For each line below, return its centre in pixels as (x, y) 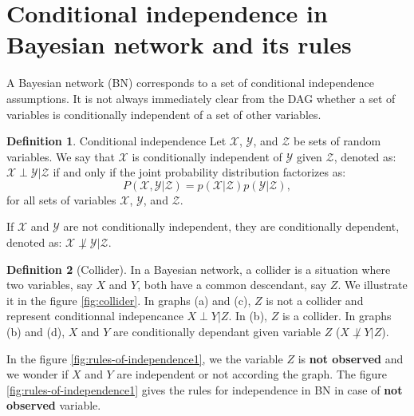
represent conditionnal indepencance (95, 316)
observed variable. (54, 405)
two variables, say (49, 285)
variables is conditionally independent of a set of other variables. (164, 114)
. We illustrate (373, 285)
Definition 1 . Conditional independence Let (116, 141)
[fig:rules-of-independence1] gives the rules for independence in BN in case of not (205, 389)
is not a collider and (315, 300)
